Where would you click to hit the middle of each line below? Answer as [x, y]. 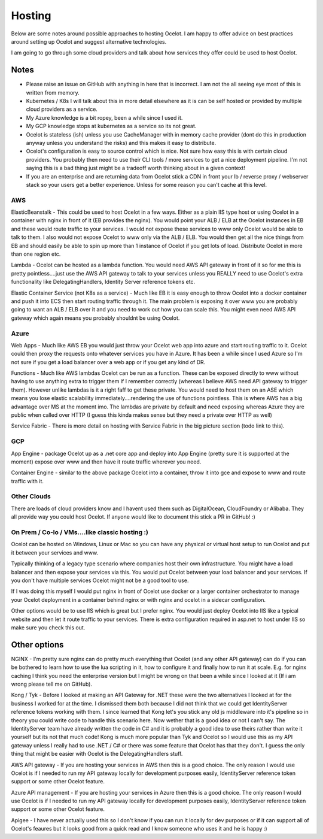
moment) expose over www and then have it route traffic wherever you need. [106, 462]
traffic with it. [28, 481]
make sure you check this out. [48, 627]
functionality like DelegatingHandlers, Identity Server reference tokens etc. [103, 282]
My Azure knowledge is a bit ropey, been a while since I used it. [104, 117]
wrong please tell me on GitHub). [52, 684]
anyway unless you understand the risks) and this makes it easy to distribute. [121, 143]
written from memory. [53, 92]
